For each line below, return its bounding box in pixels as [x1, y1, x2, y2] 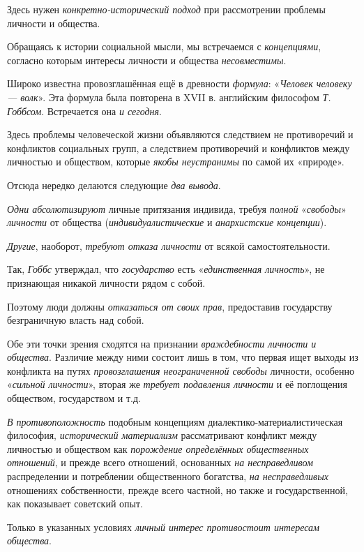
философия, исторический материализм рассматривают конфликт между [7, 428, 317, 442]
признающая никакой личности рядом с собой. [7, 275, 206, 290]
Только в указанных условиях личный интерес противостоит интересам [7, 519, 319, 534]
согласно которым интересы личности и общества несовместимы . [7, 52, 287, 67]
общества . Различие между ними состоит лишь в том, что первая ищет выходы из [7, 350, 358, 364]
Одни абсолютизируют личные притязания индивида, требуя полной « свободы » [7, 201, 347, 216]
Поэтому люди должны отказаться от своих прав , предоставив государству [7, 299, 333, 313]
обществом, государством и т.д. [7, 391, 141, 405]
